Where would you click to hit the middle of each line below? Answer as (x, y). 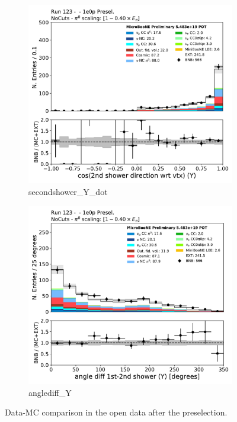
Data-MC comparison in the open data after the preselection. (116, 412)
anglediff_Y (50, 392)
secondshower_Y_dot (68, 191)
